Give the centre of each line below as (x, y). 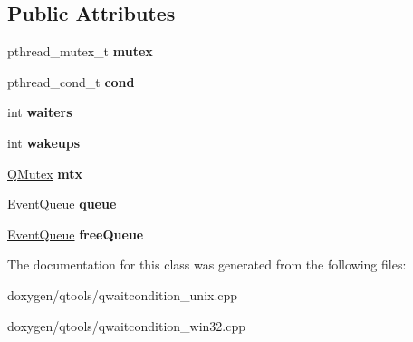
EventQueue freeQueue (76, 234)
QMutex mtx (45, 173)
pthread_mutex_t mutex (80, 51)
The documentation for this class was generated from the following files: (207, 264)
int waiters (40, 112)
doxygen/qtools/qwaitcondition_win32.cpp (127, 325)
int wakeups (44, 142)
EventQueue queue (62, 204)
